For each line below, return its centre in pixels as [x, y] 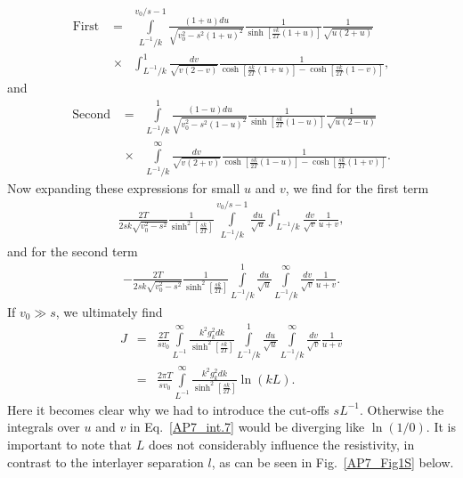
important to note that [70, 444]
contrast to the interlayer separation [106, 462]
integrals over [44, 427]
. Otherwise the [402, 409]
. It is [441, 427]
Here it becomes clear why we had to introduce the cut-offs [168, 409]
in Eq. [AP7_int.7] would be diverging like [247, 427]
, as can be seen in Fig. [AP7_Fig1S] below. [333, 462]
